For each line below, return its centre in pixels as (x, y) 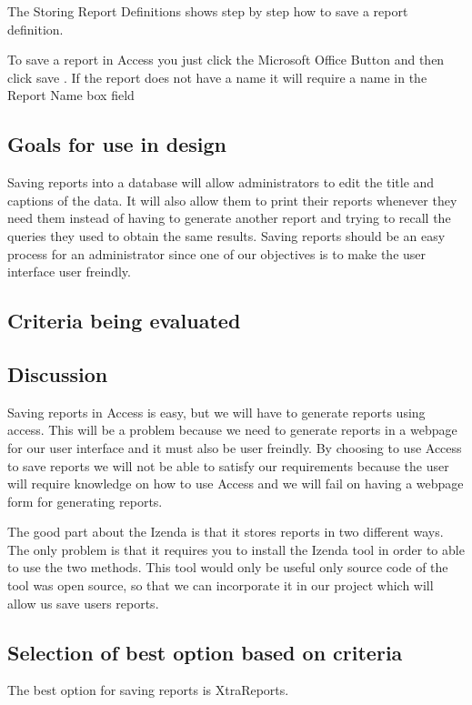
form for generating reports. (85, 501)
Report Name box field (71, 95)
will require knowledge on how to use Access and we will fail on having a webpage (236, 483)
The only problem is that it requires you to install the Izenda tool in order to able (236, 549)
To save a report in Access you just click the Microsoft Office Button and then (226, 60)
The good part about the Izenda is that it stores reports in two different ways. (226, 532)
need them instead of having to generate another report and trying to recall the (229, 218)
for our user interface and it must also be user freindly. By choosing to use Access (235, 447)
